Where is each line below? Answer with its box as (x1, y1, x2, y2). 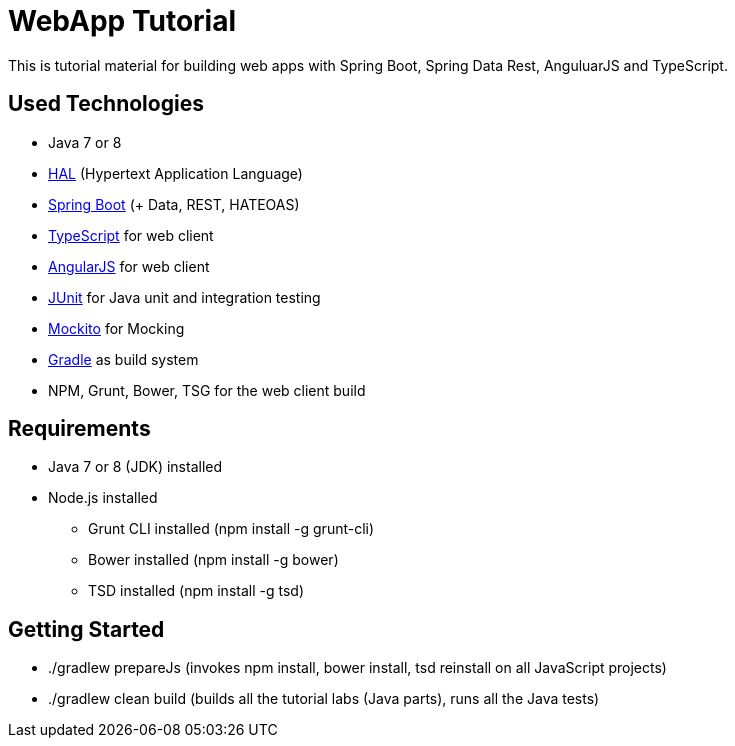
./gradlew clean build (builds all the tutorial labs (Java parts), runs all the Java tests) (48, 690, 600, 708)
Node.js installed (48, 489, 158, 507)
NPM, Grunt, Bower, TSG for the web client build (48, 381, 366, 399)
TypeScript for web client (48, 226, 214, 244)
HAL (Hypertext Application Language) (48, 164, 303, 182)
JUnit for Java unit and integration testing (48, 288, 321, 306)
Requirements (8, 416, 151, 442)
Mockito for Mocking (48, 319, 185, 337)
